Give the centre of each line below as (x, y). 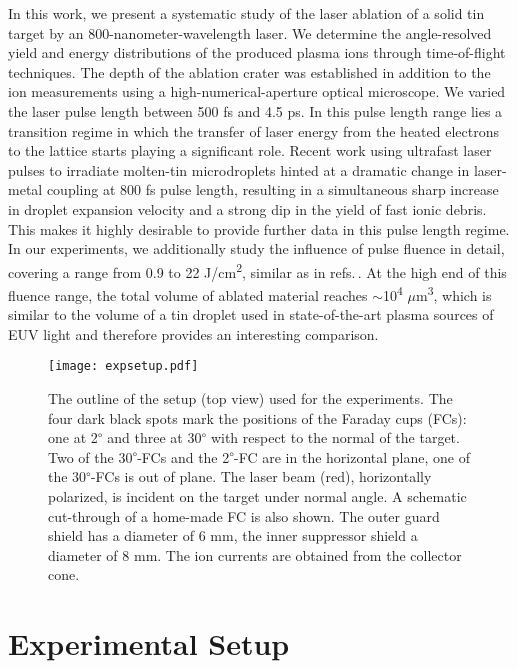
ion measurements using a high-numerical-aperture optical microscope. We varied (257, 91)
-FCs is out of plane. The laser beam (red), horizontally (261, 476)
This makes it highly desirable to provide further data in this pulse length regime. (259, 228)
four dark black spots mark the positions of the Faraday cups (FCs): (257, 417)
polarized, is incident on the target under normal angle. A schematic (257, 496)
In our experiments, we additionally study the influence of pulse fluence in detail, (256, 248)
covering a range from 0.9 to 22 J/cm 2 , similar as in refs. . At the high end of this (257, 270)
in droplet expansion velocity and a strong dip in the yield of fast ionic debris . (247, 208)
